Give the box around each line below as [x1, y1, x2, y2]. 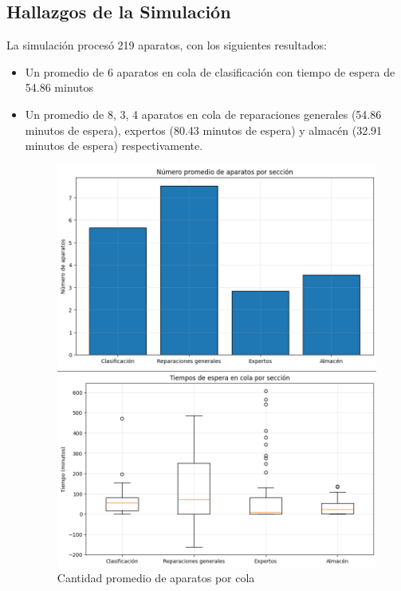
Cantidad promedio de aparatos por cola [57, 569, 255, 586]
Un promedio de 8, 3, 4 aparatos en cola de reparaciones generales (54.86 [25, 105, 382, 122]
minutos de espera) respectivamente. [25, 137, 203, 154]
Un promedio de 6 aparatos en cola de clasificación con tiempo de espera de [25, 63, 395, 80]
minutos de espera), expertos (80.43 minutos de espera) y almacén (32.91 [25, 121, 383, 138]
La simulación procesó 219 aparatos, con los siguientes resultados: [6, 37, 327, 53]
